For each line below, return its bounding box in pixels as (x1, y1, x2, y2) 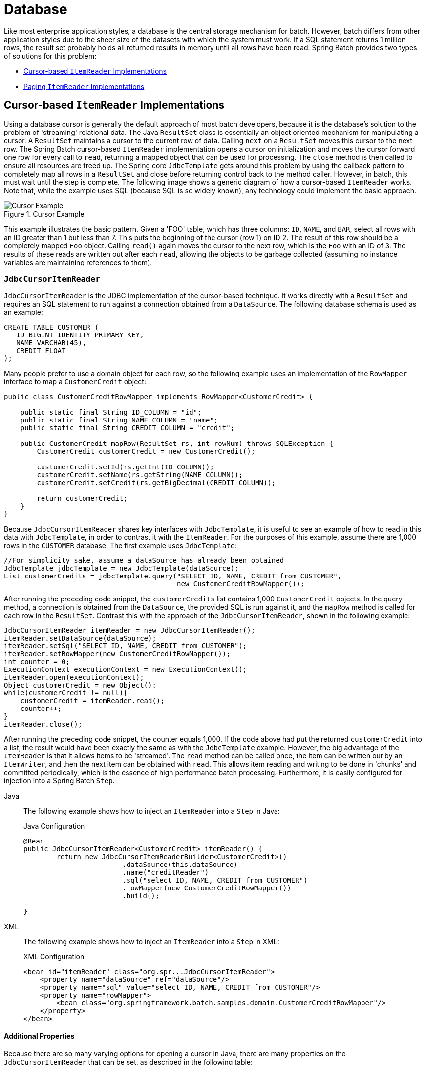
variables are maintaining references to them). (4, 258, 152, 266)
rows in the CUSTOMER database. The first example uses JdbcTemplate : (4, 541, 237, 550)
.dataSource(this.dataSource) (122, 861, 238, 869)
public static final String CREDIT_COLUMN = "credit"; (20, 424, 235, 432)
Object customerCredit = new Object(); (4, 681, 156, 689)
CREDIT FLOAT (16, 347, 66, 355)
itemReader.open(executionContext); (4, 673, 144, 682)
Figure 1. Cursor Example (4, 209, 85, 218)
